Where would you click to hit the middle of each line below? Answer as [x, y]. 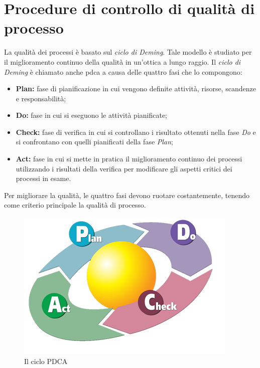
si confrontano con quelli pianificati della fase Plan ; [94, 142]
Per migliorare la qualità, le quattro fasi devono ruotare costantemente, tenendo [127, 195]
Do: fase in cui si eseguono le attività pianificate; [92, 115]
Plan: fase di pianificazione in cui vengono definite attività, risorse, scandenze [136, 88]
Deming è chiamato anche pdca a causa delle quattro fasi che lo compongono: [123, 71]
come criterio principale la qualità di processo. [75, 205]
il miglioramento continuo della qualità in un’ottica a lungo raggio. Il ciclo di [122, 61]
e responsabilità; [41, 98]
